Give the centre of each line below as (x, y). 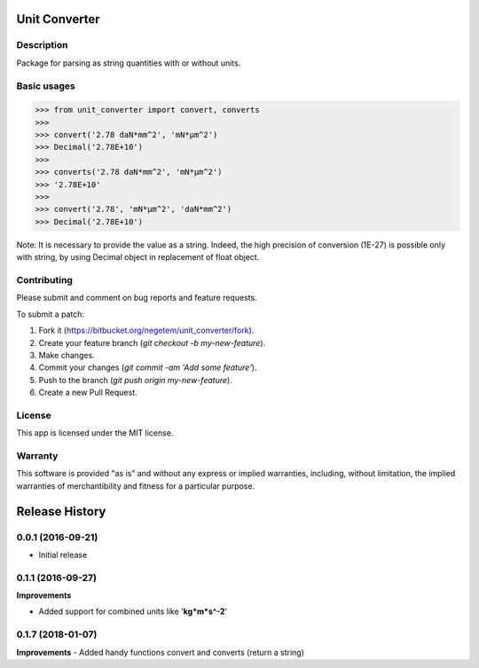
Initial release (63, 554)
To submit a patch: (50, 314)
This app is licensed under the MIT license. (95, 433)
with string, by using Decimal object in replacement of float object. (138, 257)
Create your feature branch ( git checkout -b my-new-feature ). (152, 342)
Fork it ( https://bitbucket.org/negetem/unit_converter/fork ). (146, 330)
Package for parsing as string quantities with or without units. (129, 63)
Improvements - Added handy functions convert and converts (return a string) (161, 652)
